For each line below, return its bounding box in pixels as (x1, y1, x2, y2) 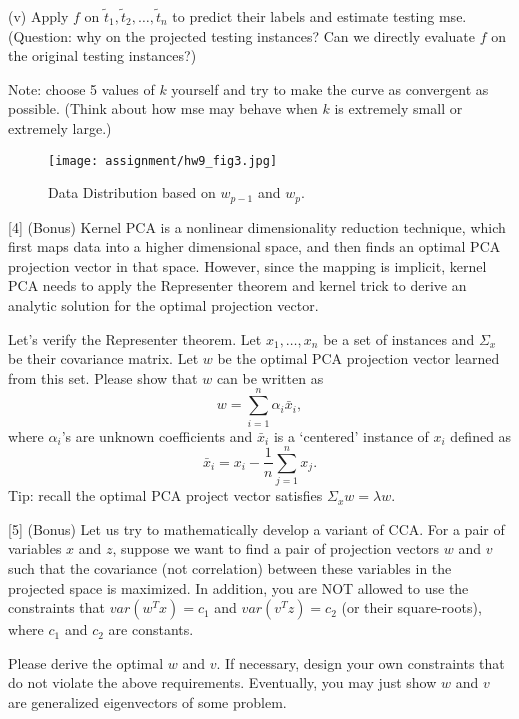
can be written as (216, 367, 324, 388)
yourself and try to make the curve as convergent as (171, 78, 489, 99)
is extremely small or (334, 98, 463, 119)
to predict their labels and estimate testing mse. (172, 6, 467, 26)
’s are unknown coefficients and (61, 425, 253, 446)
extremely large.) (8, 117, 112, 138)
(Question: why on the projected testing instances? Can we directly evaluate (8, 25, 476, 46)
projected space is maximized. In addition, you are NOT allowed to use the (8, 577, 469, 598)
